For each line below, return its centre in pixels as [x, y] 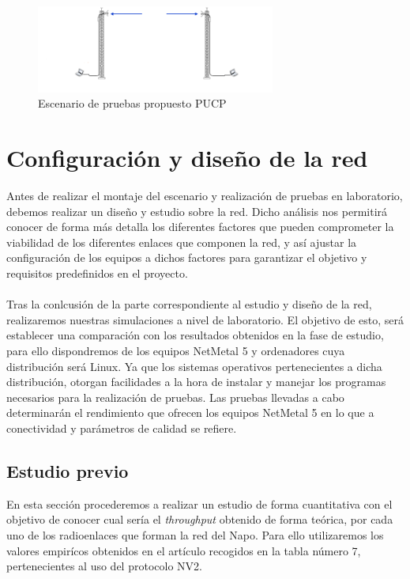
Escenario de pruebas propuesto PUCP [132, 103]
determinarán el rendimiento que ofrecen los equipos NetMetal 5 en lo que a [190, 412]
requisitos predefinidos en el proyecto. [97, 273]
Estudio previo [68, 471]
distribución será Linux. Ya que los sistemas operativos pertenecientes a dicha [194, 366]
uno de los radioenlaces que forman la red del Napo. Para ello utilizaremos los [195, 535]
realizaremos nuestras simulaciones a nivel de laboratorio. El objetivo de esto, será [205, 319]
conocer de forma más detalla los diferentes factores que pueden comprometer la [200, 227]
